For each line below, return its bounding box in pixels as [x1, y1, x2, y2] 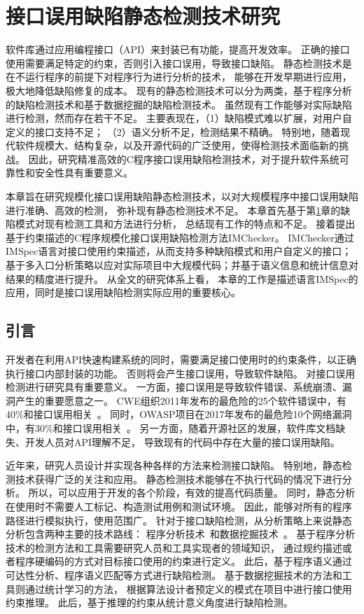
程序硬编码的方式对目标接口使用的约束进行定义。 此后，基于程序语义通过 [15, 554, 352, 568]
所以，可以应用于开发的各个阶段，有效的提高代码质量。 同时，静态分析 [28, 485, 356, 500]
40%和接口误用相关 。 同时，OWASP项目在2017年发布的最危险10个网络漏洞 [6, 407, 352, 421]
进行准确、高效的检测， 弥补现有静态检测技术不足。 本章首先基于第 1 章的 [6, 202, 341, 217]
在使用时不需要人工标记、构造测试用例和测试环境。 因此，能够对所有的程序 [6, 498, 352, 513]
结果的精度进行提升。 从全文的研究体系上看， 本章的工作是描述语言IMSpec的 [6, 271, 358, 286]
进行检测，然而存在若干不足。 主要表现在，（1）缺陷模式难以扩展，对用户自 [6, 111, 352, 125]
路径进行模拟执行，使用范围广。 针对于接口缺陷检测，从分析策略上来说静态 [6, 512, 352, 527]
